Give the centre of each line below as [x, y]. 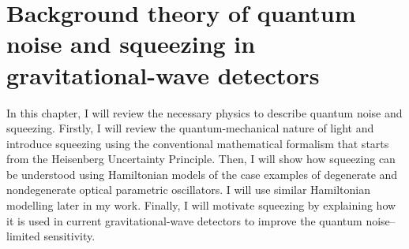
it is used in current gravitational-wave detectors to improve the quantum [184, 220]
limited [23, 236]
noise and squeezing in [131, 44]
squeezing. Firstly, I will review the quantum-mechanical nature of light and [190, 128]
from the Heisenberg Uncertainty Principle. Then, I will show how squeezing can [201, 159]
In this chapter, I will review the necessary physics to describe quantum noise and [204, 112]
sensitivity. [69, 236]
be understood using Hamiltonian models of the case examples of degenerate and [202, 174]
